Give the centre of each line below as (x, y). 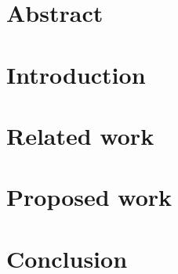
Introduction (76, 74)
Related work (80, 135)
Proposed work (89, 197)
